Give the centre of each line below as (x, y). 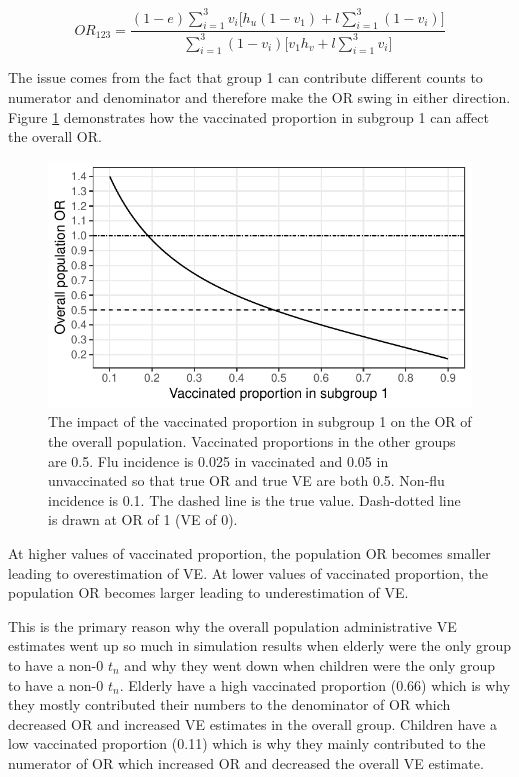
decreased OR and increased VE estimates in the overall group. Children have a (252, 723)
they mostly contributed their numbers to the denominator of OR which (229, 704)
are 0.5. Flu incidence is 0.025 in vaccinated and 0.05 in (218, 460)
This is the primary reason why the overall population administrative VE (232, 625)
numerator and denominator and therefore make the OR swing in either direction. (259, 97)
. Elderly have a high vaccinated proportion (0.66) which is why (315, 684)
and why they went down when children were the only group (310, 664)
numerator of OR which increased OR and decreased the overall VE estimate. (246, 762)
